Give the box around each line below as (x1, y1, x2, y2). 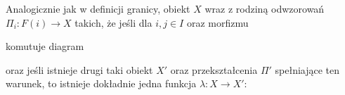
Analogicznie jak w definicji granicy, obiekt (6, 1, 190, 15)
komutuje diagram (6, 39, 84, 53)
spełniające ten (275, 62, 340, 77)
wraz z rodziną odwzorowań (204, 1, 325, 15)
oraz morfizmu (186, 15, 249, 30)
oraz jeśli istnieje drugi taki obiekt (6, 62, 153, 77)
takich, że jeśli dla (74, 15, 152, 30)
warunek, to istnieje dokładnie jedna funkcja (6, 76, 197, 91)
